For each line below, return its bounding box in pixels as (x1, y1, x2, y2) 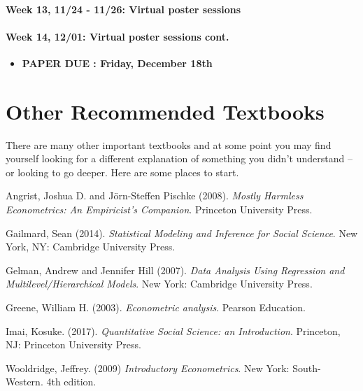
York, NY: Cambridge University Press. (6, 239, 176, 254)
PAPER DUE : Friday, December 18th (22, 55, 213, 70)
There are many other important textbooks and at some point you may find (6, 137, 332, 152)
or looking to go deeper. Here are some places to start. (6, 164, 239, 179)
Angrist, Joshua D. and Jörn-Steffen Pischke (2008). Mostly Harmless (6, 188, 304, 203)
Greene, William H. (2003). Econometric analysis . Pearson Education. (6, 300, 306, 315)
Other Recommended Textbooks (6, 97, 325, 125)
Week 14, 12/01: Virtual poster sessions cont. (6, 29, 229, 43)
